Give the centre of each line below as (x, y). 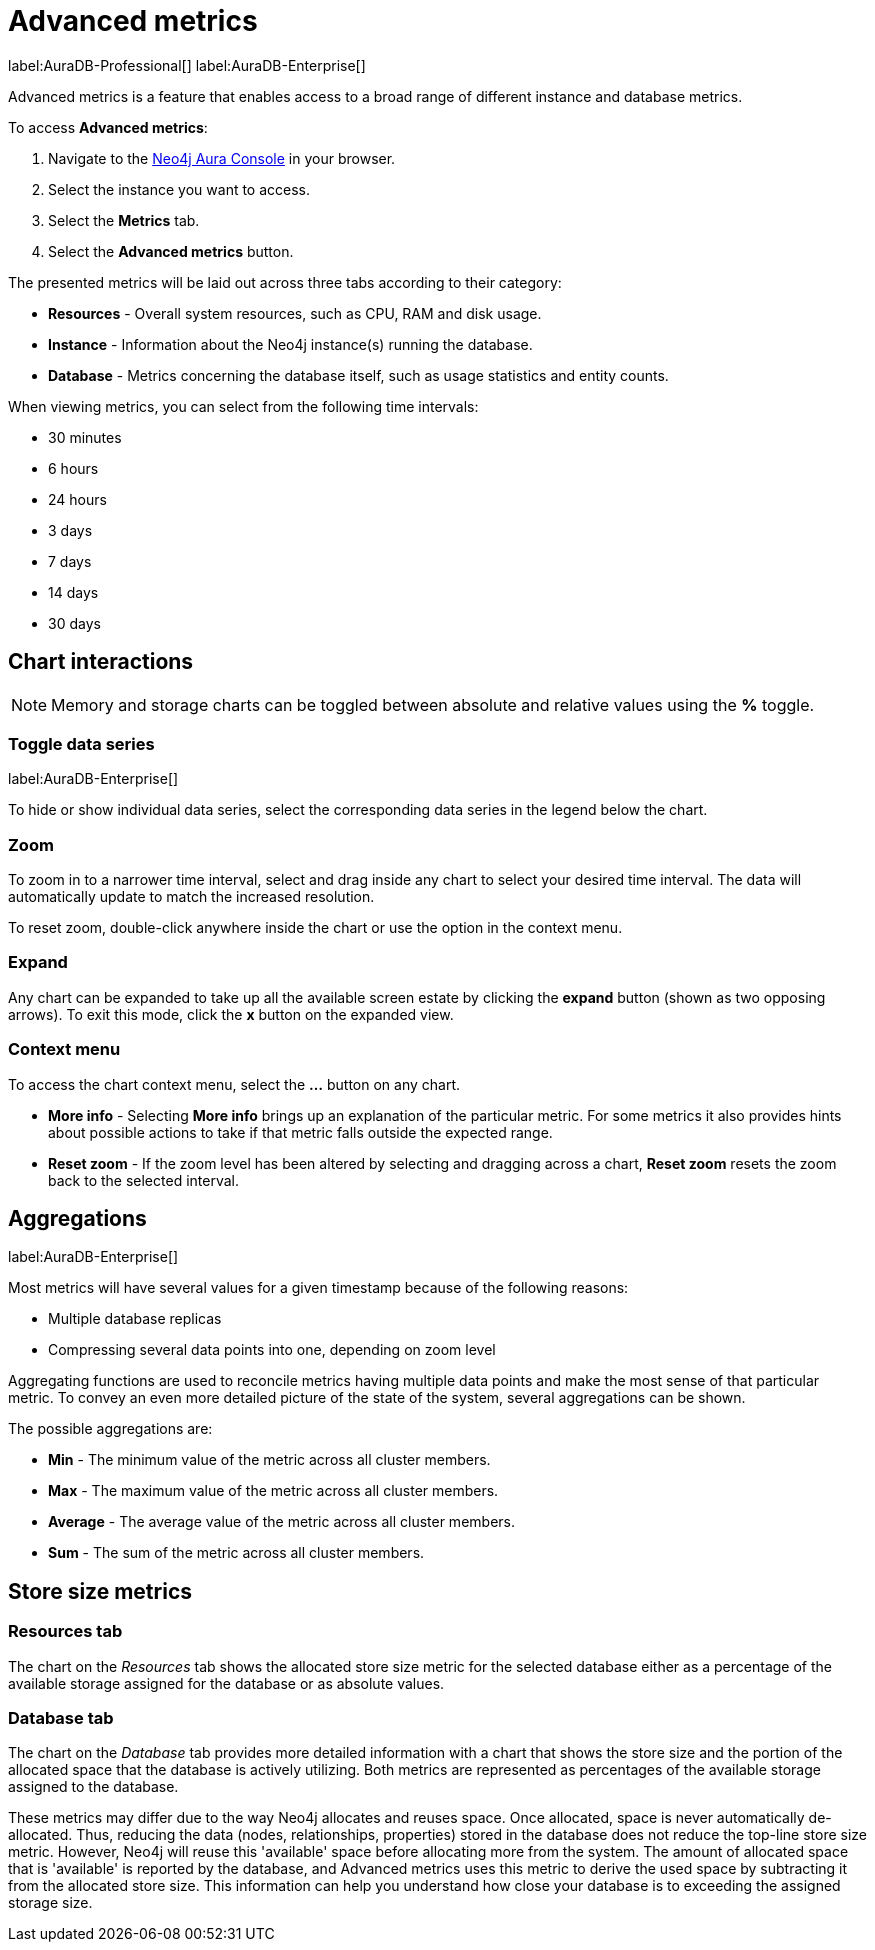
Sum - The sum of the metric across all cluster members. (236, 1553)
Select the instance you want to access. (179, 189)
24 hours (77, 499)
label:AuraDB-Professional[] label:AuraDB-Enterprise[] (187, 65)
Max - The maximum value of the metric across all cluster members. (273, 1491)
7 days (70, 561)
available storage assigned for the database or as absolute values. (226, 1683)
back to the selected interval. (143, 1180)
